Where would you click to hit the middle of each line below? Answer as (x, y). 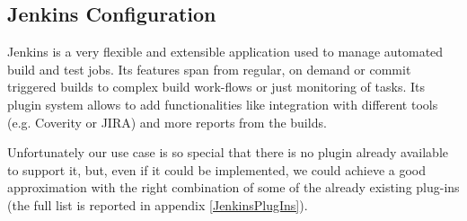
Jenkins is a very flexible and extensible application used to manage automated (225, 52)
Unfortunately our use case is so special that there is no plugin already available (228, 152)
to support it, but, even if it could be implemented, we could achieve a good (217, 169)
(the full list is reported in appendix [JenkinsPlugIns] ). (158, 204)
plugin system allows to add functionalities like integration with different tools (223, 104)
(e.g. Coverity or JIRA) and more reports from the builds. (167, 122)
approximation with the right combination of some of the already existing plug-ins (233, 187)
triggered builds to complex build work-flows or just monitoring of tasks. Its (216, 87)
